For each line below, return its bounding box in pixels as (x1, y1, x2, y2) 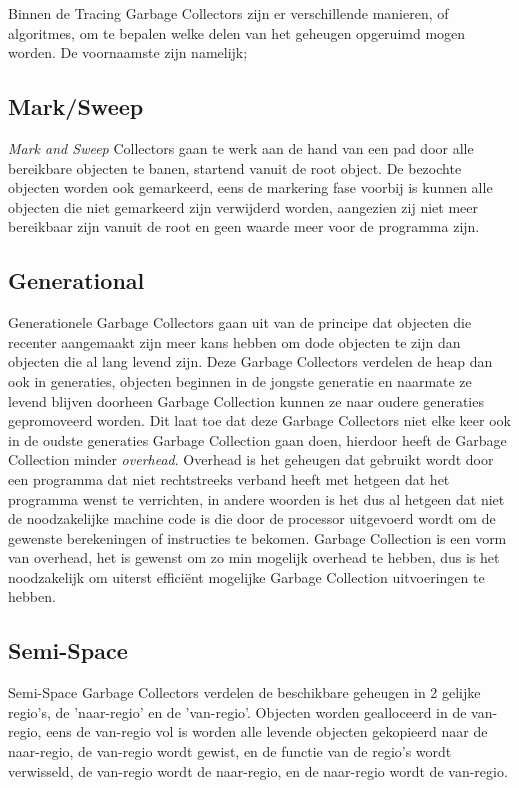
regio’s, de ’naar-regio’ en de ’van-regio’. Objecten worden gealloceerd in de (8, 701, 467, 722)
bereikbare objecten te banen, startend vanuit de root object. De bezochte (8, 157, 462, 178)
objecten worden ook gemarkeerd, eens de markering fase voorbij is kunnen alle (8, 177, 493, 198)
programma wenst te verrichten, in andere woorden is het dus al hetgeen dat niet (8, 488, 505, 509)
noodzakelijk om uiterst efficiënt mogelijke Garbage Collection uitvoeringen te (8, 566, 485, 587)
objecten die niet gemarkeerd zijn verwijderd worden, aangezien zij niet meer (8, 196, 478, 217)
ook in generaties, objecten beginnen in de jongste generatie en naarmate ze (8, 370, 472, 391)
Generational (8, 265, 145, 296)
